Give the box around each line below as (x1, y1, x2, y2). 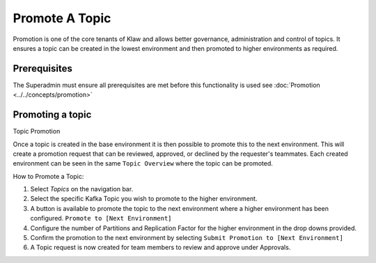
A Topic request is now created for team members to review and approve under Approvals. (30, 244, 291, 252)
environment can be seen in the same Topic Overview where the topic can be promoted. (13, 159, 273, 168)
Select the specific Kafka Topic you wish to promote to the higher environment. (30, 195, 258, 203)
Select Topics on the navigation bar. (30, 185, 134, 193)
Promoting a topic (13, 109, 92, 121)
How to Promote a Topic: (13, 172, 84, 180)
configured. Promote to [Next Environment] (30, 214, 172, 223)
